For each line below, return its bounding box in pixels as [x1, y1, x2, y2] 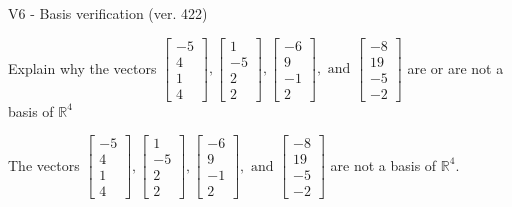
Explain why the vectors [8, 57, 157, 78]
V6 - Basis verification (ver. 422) [8, 3, 208, 23]
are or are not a [407, 57, 504, 78]
